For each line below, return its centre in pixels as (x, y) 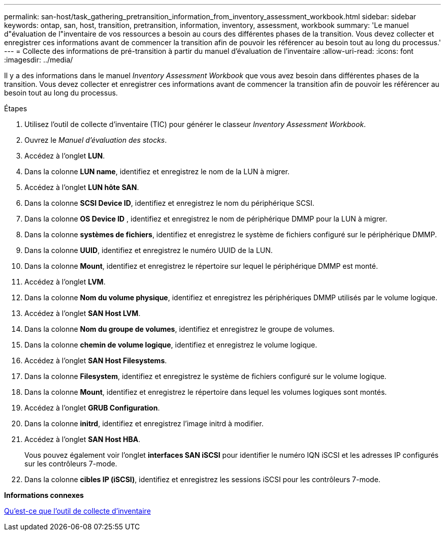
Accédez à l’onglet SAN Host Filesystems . (96, 360)
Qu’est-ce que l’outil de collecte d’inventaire (77, 511)
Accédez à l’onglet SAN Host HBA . (83, 439)
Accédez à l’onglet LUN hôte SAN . (82, 187)
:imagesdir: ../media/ (39, 60)
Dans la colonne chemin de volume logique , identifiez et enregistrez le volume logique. (171, 345)
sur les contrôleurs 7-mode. (71, 464)
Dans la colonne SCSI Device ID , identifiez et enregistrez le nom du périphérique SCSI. (169, 203)
